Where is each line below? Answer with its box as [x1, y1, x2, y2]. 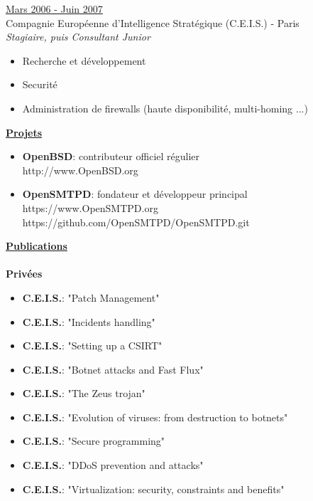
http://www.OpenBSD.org [22, 162, 138, 177]
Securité [22, 77, 57, 92]
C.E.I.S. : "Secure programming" [22, 433, 165, 448]
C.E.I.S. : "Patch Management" [22, 290, 160, 305]
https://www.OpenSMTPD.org [22, 200, 158, 215]
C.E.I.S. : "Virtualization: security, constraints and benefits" [22, 481, 285, 496]
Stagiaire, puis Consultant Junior [6, 29, 150, 44]
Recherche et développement [22, 53, 146, 68]
